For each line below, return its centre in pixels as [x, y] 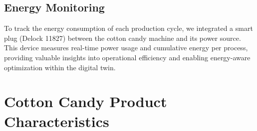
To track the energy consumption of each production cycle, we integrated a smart [128, 28]
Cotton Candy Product [86, 101]
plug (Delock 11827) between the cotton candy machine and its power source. [123, 38]
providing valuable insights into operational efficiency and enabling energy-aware [127, 57]
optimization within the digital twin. [60, 67]
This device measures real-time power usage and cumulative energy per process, [126, 48]
